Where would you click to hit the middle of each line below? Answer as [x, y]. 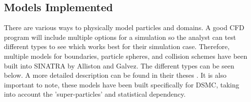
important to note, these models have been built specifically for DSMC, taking [122, 84]
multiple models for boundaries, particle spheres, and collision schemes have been [126, 56]
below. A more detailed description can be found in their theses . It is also [115, 75]
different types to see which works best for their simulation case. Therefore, [117, 46]
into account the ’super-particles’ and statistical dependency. [95, 94]
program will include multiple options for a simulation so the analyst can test [120, 37]
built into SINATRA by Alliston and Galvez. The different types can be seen [119, 65]
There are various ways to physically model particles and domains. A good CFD [124, 27]
